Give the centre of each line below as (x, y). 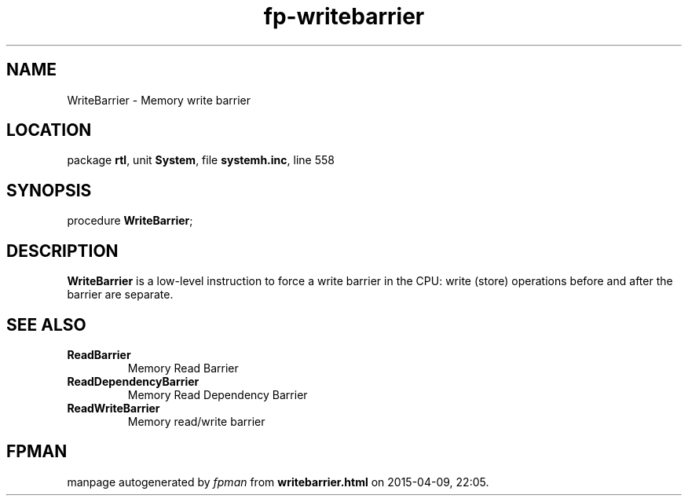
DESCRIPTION (62, 251)
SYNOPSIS (49, 190)
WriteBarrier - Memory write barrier (159, 100)
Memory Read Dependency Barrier (218, 394)
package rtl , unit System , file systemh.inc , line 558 (201, 160)
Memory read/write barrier (196, 421)
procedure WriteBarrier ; (130, 221)
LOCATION (49, 130)
